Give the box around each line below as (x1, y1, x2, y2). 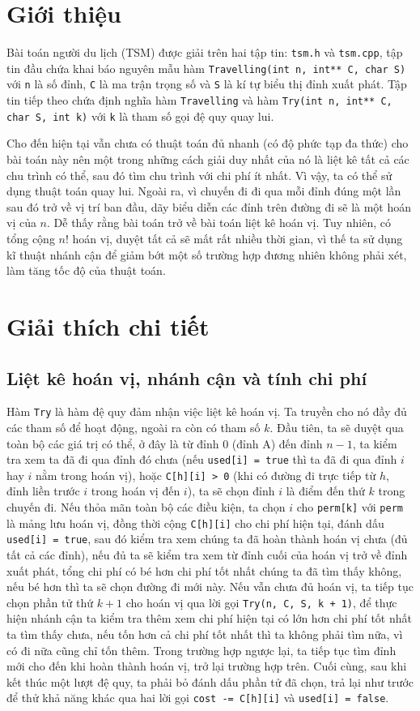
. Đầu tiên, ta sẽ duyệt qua (269, 418, 404, 435)
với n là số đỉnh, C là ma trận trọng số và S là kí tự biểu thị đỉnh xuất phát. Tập (6, 75, 407, 92)
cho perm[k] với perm (296, 499, 403, 516)
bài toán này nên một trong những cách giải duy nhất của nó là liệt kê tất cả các (6, 151, 409, 167)
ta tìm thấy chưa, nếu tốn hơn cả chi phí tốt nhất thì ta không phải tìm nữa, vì (6, 626, 403, 643)
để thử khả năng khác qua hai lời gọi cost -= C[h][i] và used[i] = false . (6, 689, 389, 706)
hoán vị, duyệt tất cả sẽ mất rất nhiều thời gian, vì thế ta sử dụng (72, 229, 403, 246)
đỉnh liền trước (6, 482, 80, 499)
